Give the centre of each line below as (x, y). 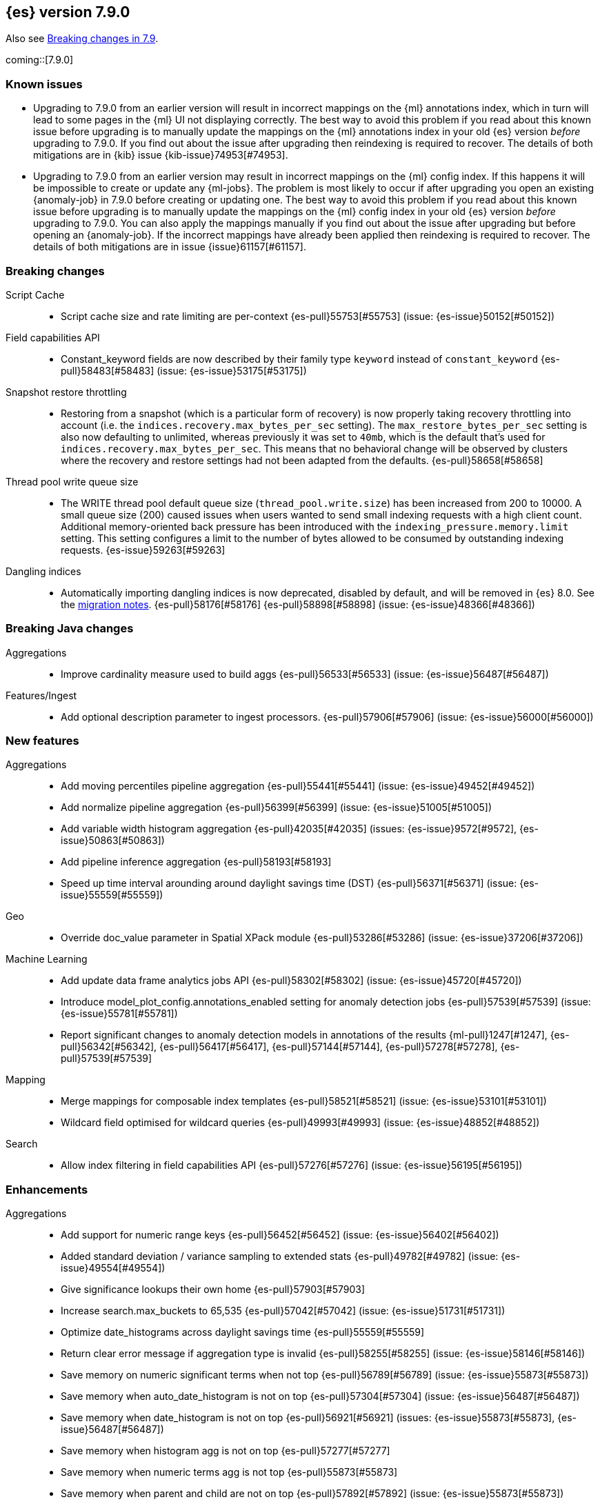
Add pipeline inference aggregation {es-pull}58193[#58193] (196, 862)
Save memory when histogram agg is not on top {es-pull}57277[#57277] (226, 1451)
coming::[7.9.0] (40, 60)
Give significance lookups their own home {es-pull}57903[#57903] (213, 1290)
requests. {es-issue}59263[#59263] (143, 550)
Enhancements (47, 1189)
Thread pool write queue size (72, 481)
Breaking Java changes (70, 629)
